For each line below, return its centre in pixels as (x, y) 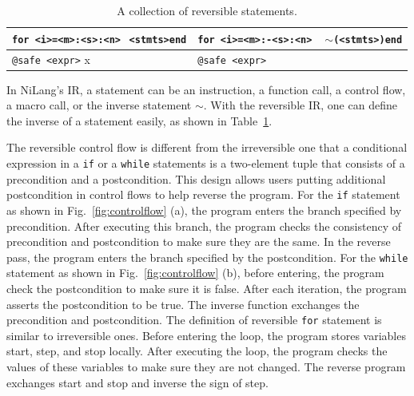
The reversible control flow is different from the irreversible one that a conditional (207, 147)
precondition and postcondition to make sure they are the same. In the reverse (199, 242)
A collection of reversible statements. (207, 10)
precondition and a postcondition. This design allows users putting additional (196, 178)
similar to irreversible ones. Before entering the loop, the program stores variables (206, 335)
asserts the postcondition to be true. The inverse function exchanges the (183, 304)
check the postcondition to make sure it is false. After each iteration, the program (207, 288)
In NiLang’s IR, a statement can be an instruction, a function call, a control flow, (206, 89)
